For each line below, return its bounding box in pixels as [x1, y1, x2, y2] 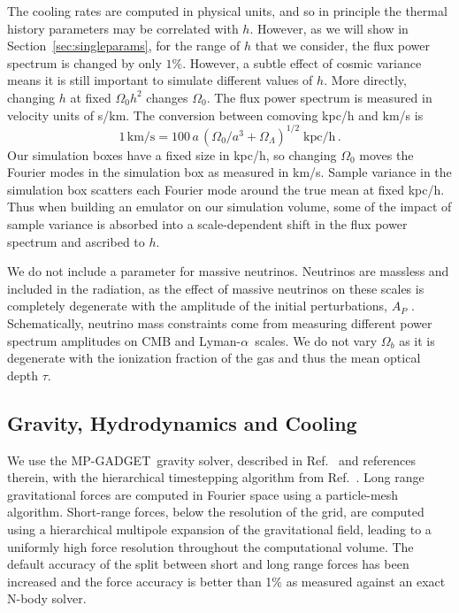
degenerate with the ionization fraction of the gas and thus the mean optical [7, 349, 421, 367]
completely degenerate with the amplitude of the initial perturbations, [7, 296, 387, 315]
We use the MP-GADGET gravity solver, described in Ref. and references [7, 450, 416, 469]
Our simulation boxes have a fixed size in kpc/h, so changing [7, 145, 337, 164]
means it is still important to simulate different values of [7, 71, 313, 89]
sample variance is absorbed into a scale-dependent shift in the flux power [7, 215, 408, 234]
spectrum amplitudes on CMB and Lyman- [7, 331, 241, 349]
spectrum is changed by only [7, 53, 162, 72]
